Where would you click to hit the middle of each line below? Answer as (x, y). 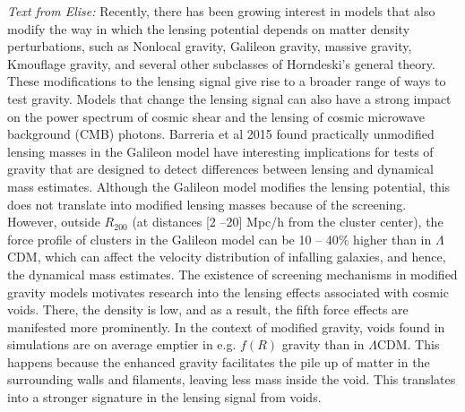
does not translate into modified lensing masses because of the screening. (207, 204)
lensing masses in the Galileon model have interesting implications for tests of (220, 151)
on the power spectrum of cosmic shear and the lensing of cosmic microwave (216, 116)
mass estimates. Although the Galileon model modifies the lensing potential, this (229, 186)
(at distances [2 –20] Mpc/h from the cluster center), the (288, 222)
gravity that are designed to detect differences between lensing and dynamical (220, 169)
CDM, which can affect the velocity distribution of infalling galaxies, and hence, (227, 257)
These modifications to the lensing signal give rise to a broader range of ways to (227, 81)
